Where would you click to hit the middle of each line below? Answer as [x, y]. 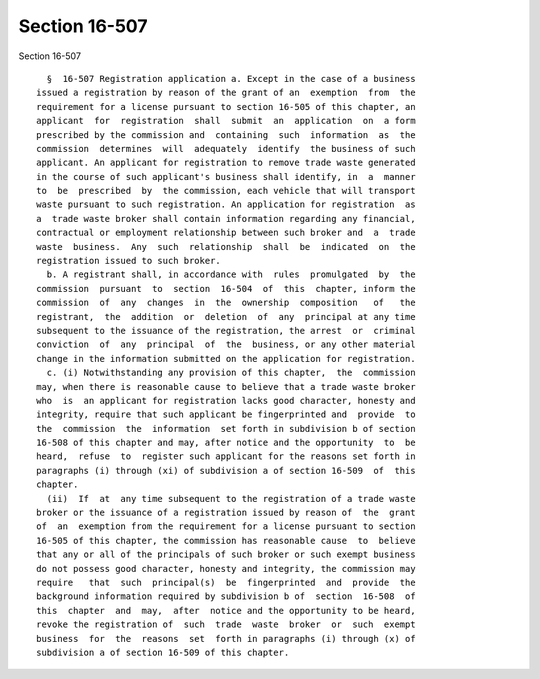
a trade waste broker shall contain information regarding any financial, [226, 218]
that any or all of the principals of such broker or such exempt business [226, 554]
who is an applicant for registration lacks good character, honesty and [226, 400]
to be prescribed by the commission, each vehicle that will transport [226, 191]
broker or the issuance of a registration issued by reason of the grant [226, 513]
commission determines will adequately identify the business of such [226, 148]
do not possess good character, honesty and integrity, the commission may [226, 568]
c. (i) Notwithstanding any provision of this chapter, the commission [231, 373]
